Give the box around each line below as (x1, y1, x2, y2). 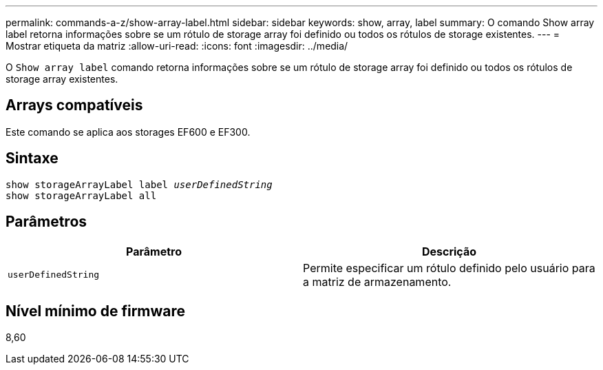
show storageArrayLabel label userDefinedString (6, 178, 273, 190)
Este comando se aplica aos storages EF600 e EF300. (6, 125, 251, 138)
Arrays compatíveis (6, 96, 143, 114)
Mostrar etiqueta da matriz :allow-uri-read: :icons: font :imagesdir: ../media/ (6, 40, 348, 52)
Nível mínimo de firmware (6, 302, 186, 320)
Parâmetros (6, 213, 87, 231)
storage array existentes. (6, 73, 118, 85)
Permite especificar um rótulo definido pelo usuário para (303, 260, 595, 275)
